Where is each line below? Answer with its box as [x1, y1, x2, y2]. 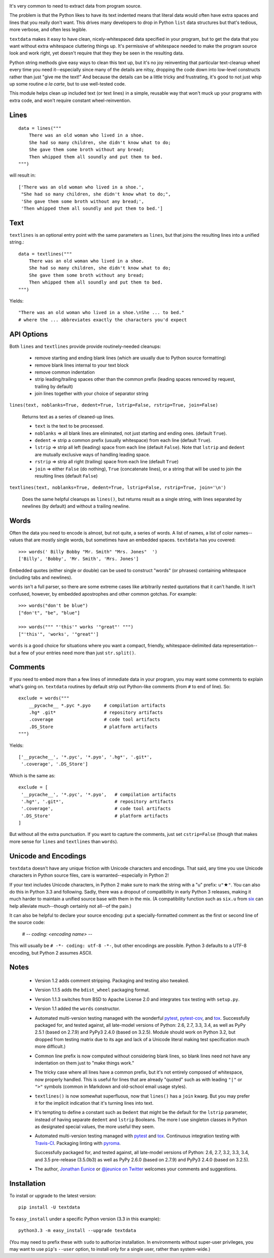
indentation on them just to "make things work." [35, 1059, 134, 1066]
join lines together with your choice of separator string [35, 390, 149, 397]
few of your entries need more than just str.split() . [21, 650, 136, 656]
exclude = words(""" [18, 695, 70, 701]
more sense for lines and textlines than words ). [9, 838, 119, 845]
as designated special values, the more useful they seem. [35, 1124, 155, 1130]
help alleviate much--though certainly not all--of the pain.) [9, 903, 132, 909]
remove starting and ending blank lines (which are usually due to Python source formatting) [35, 355, 226, 361]
